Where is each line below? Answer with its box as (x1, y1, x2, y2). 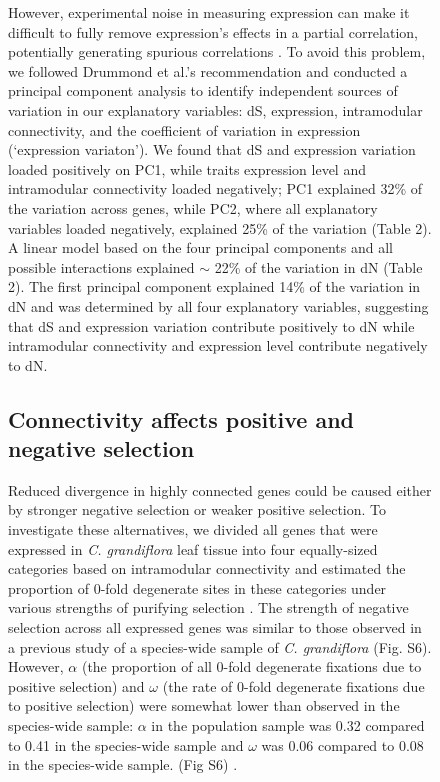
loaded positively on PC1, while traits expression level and (8, 158, 366, 179)
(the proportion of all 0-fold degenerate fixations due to (81, 656, 422, 677)
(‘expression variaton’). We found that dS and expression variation (8, 139, 416, 160)
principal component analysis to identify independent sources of (8, 80, 398, 101)
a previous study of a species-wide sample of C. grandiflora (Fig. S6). (8, 636, 432, 657)
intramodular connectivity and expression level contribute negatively (8, 335, 428, 356)
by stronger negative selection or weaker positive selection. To (8, 499, 387, 520)
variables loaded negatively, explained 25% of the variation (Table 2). (8, 217, 432, 238)
